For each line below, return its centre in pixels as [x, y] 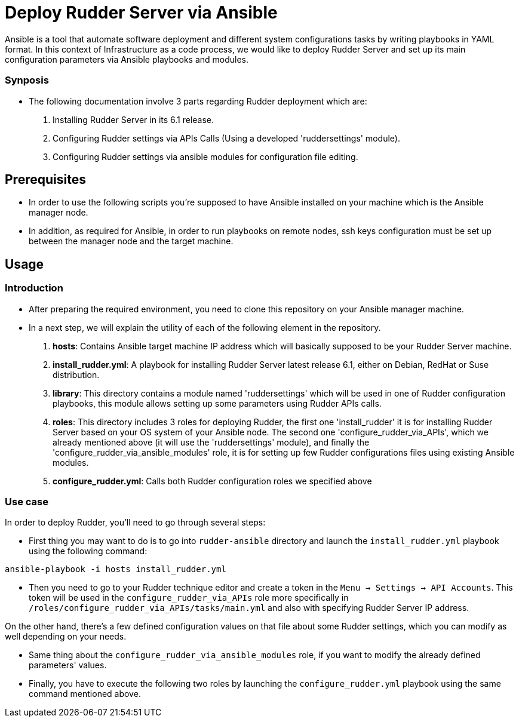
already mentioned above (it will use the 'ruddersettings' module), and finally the [211, 442]
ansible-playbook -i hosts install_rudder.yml [116, 569]
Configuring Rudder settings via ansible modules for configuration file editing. [205, 156]
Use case [27, 501]
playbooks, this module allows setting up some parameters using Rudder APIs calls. [217, 403]
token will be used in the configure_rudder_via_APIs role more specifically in [189, 598]
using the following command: [88, 551]
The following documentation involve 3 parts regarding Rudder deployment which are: [198, 101]
